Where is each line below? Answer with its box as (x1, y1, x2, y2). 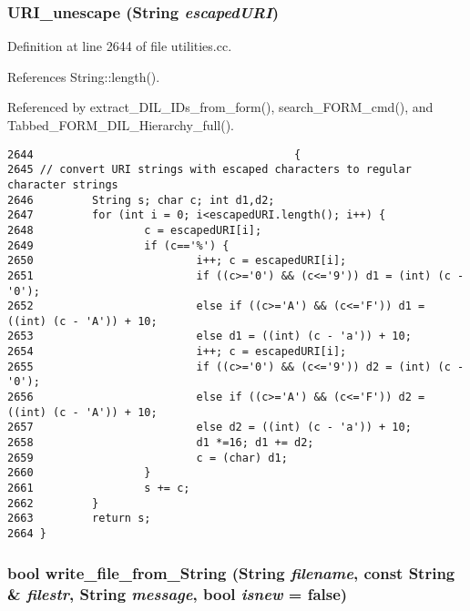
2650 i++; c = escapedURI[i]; (7, 254, 347, 268)
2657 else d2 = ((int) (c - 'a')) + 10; (7, 421, 412, 434)
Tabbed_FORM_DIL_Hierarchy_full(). (7, 116, 235, 134)
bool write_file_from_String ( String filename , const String (7, 561, 455, 584)
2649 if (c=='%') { (7, 239, 230, 252)
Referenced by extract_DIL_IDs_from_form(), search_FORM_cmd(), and (7, 97, 434, 117)
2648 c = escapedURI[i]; (7, 223, 262, 237)
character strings (7, 178, 118, 191)
